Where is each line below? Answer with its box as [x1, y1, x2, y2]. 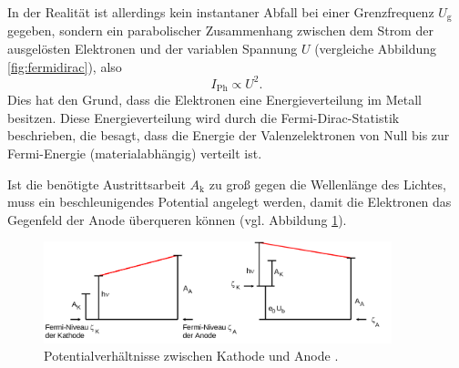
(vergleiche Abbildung [314, 39, 436, 58]
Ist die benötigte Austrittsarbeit [7, 174, 186, 193]
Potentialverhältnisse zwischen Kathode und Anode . [44, 346, 339, 365]
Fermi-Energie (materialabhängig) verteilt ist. [7, 143, 262, 162]
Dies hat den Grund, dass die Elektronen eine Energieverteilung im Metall [7, 90, 422, 109]
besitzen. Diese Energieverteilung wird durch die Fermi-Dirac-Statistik [7, 107, 400, 127]
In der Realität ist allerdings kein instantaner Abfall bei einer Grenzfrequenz [7, 3, 434, 21]
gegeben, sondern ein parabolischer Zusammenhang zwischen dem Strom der [7, 21, 433, 40]
